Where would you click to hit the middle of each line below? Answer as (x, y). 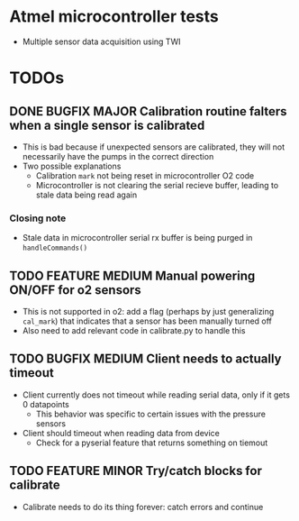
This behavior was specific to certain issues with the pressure (150, 414)
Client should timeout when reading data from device (121, 433)
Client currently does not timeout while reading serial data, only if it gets (156, 395)
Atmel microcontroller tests (114, 17)
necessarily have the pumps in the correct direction (118, 156)
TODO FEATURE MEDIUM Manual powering (132, 275)
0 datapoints (45, 404)
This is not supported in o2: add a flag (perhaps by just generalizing (148, 312)
